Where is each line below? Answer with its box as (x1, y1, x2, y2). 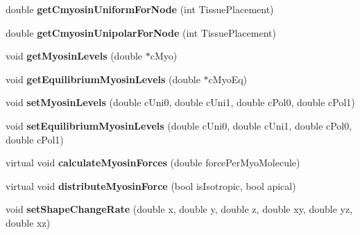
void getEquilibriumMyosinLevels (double (6, 71, 200, 86)
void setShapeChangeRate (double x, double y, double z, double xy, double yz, (6, 202, 353, 216)
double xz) (6, 215, 51, 229)
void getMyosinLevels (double (6, 49, 143, 63)
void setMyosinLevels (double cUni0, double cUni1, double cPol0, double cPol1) (6, 95, 355, 110)
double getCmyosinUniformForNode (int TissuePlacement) (6, 2, 274, 16)
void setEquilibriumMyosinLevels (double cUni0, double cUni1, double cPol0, (6, 118, 352, 132)
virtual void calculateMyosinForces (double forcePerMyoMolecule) (6, 155, 300, 170)
